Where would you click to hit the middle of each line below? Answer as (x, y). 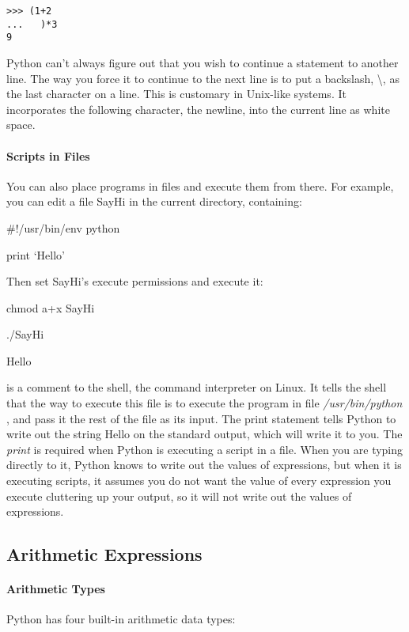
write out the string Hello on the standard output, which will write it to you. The (204, 434)
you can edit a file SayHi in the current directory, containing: (154, 201)
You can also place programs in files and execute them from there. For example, (200, 185)
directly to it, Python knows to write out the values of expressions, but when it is (204, 465)
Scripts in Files (48, 155)
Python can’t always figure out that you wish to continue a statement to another (203, 62)
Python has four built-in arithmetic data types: (121, 619)
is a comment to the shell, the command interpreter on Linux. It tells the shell (197, 387)
